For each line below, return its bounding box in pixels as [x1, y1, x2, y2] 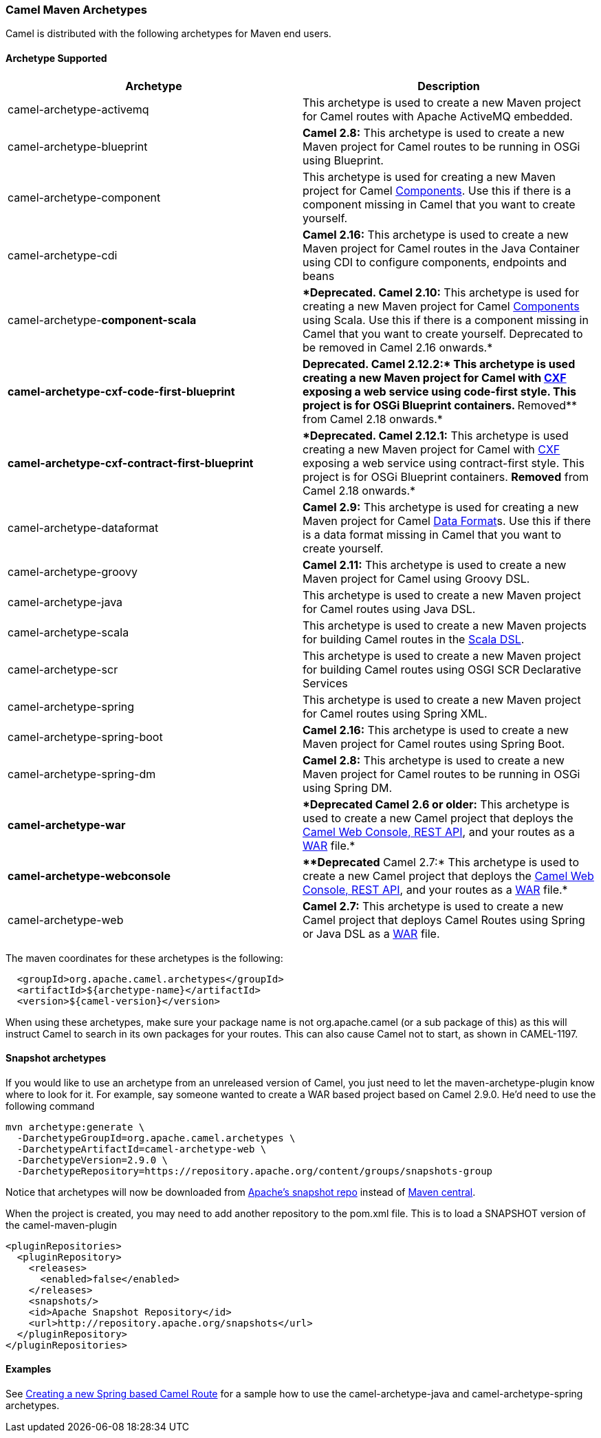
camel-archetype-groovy [8, 564, 138, 579]
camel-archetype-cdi [8, 248, 118, 262]
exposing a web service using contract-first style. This [303, 455, 584, 470]
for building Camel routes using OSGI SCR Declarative [303, 662, 582, 676]
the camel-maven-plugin [6, 1219, 118, 1231]
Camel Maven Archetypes [6, 3, 147, 17]
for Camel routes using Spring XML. [303, 706, 488, 720]
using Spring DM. [303, 780, 393, 795]
